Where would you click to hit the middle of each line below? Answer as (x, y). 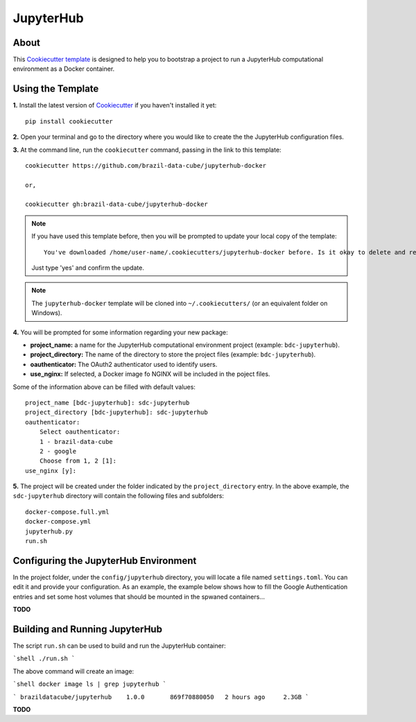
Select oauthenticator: (80, 432)
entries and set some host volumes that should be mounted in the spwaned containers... (139, 596)
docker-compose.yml (58, 522)
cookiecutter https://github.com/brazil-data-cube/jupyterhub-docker (146, 165)
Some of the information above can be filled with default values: (104, 387)
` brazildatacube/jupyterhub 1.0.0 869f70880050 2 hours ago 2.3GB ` (161, 697)
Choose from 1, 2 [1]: (78, 461)
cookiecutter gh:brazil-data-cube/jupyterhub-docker (116, 204)
